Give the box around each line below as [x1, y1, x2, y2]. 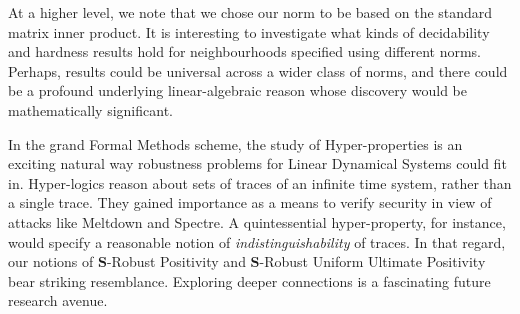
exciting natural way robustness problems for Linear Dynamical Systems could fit [8, 153, 507, 174]
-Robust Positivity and [106, 251, 246, 272]
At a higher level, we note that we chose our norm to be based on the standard [8, 2, 493, 22]
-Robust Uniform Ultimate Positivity [259, 251, 486, 272]
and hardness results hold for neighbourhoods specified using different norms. [8, 41, 482, 62]
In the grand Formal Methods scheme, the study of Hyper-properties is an [8, 133, 463, 154]
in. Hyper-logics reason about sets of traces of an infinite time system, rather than [8, 172, 512, 193]
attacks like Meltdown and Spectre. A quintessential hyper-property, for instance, [8, 211, 506, 232]
